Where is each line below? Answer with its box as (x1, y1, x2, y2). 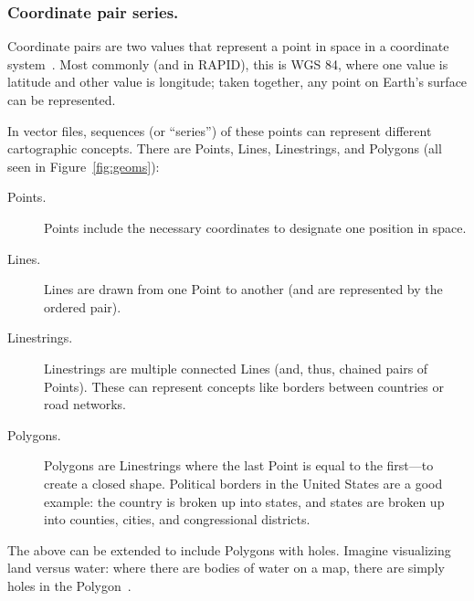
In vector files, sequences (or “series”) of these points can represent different (7, 121, 432, 140)
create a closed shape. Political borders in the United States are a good (44, 473, 443, 492)
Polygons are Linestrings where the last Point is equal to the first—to (44, 456, 434, 475)
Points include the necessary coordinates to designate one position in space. (44, 217, 467, 237)
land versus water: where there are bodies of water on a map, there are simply (7, 558, 445, 577)
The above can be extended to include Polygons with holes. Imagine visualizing (7, 540, 451, 559)
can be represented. (7, 90, 116, 109)
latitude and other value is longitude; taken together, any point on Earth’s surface (7, 72, 468, 91)
